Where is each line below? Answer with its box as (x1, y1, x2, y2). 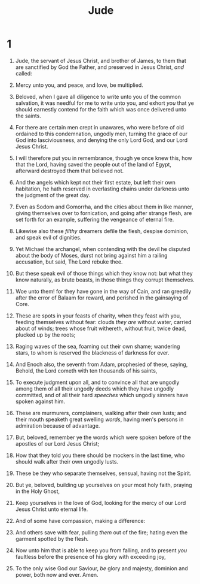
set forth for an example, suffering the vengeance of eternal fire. (15, 216, 174, 223)
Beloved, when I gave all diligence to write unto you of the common (15, 93, 181, 100)
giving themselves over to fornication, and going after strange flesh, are (15, 209, 192, 216)
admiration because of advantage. (15, 422, 100, 429)
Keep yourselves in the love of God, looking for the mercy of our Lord (15, 499, 186, 506)
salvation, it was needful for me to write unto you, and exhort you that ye (15, 99, 195, 107)
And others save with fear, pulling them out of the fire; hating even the (15, 528, 188, 536)
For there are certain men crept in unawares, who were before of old (15, 123, 184, 131)
